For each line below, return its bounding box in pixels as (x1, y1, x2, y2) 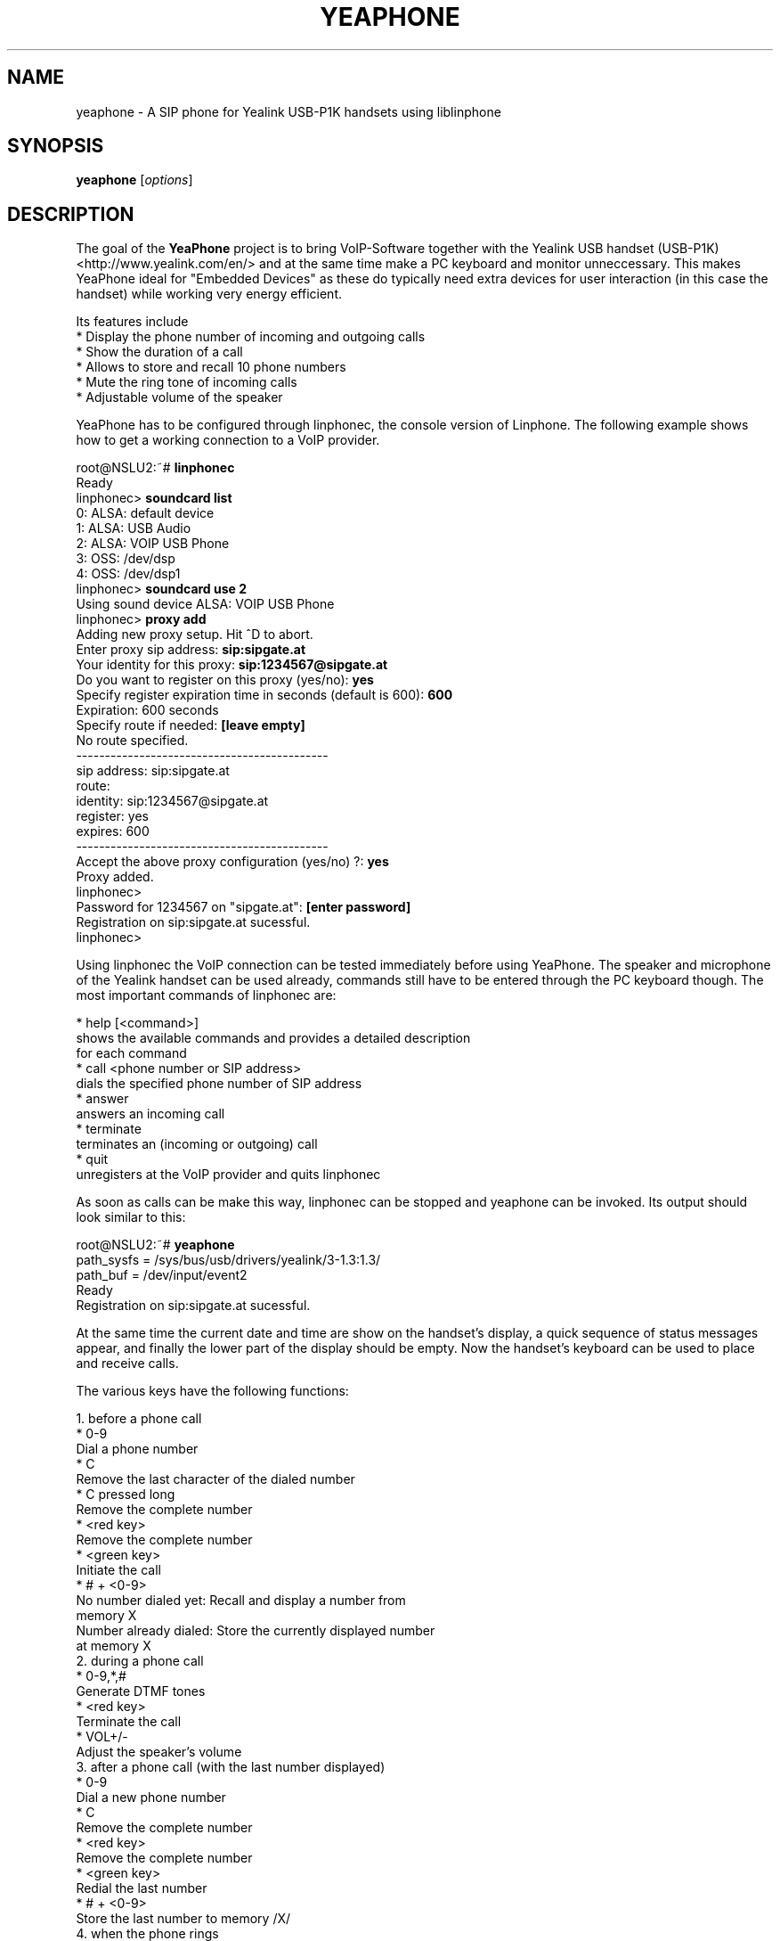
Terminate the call (76, 1714, 182, 1730)
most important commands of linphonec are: (76, 987, 337, 1003)
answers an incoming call (76, 1106, 225, 1122)
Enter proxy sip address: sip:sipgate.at (76, 642, 306, 658)
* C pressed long (76, 1486, 175, 1503)
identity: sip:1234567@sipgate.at (76, 793, 269, 809)
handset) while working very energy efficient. (76, 286, 343, 302)
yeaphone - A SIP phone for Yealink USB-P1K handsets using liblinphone (76, 103, 501, 119)
